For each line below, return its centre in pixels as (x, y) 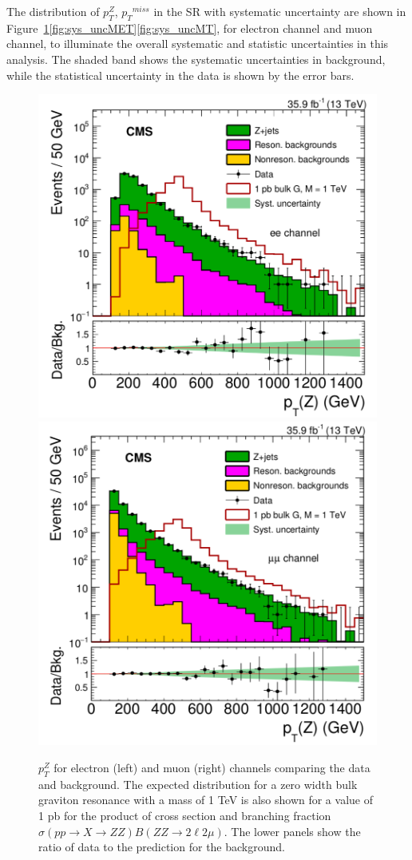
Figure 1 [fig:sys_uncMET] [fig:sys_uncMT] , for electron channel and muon (190, 28)
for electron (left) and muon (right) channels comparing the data (212, 767)
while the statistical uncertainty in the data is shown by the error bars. (180, 75)
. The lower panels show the (292, 831)
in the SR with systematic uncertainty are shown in (280, 11)
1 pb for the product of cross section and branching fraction (185, 815)
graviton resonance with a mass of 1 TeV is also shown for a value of (206, 800)
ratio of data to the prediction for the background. (162, 847)
